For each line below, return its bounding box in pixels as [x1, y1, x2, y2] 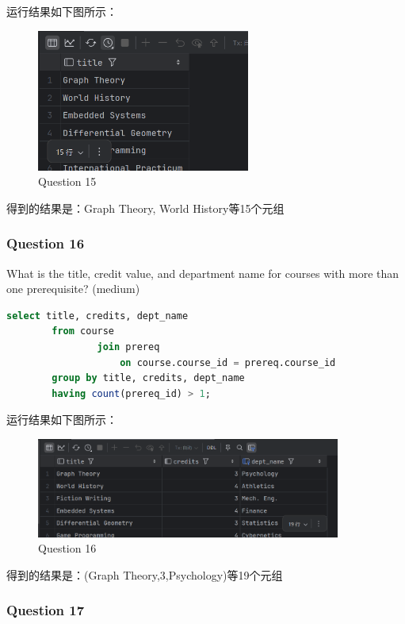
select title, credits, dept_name [6, 310, 189, 322]
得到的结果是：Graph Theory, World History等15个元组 [6, 199, 285, 216]
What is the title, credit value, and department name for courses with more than [6, 264, 399, 281]
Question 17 [6, 600, 85, 620]
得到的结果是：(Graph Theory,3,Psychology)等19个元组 [6, 566, 283, 583]
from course [52, 325, 115, 337]
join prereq [97, 341, 160, 352]
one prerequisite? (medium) [6, 280, 140, 297]
